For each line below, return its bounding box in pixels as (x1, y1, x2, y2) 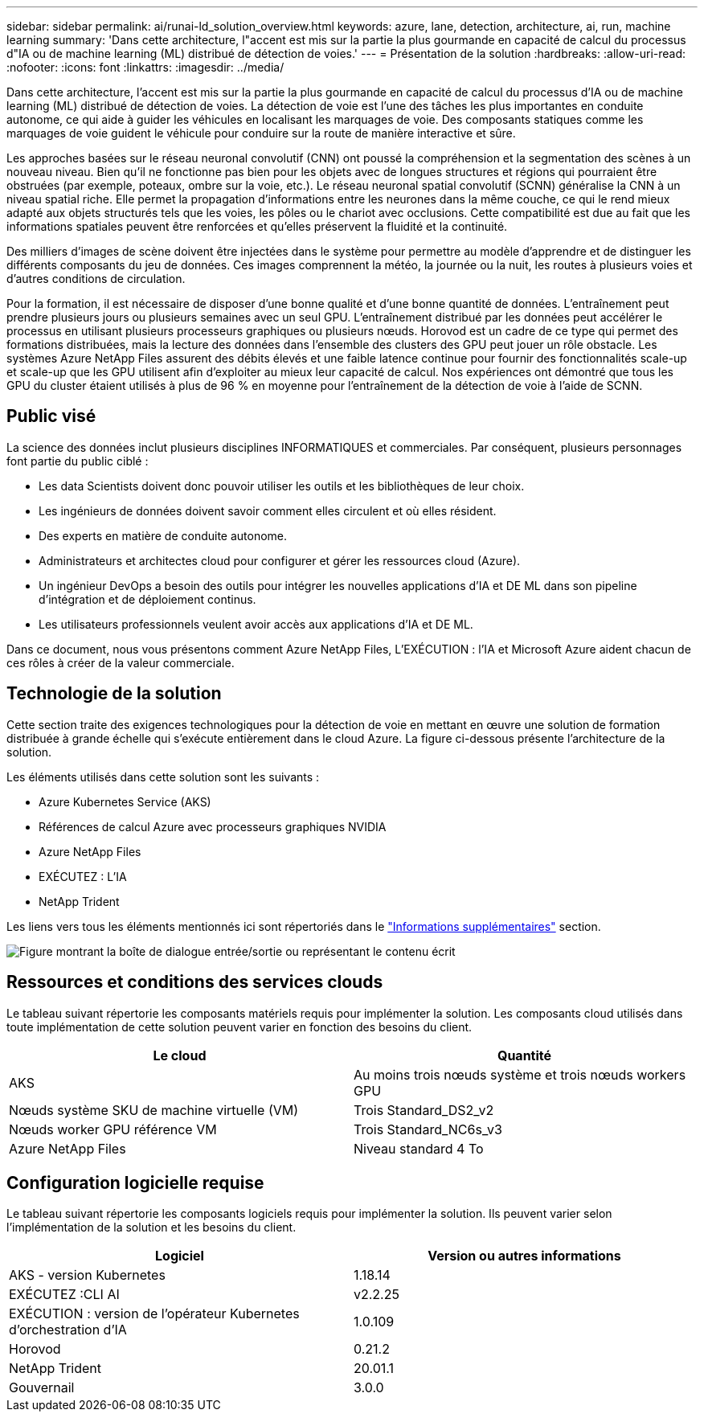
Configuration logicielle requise (6, 1172, 264, 1193)
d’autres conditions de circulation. (6, 272, 186, 285)
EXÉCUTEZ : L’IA (39, 869, 127, 883)
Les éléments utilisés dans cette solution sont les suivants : (6, 769, 320, 784)
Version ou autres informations (428, 1248, 621, 1264)
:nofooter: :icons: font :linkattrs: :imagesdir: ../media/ (6, 60, 284, 74)
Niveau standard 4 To (354, 1140, 484, 1157)
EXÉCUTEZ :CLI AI (9, 1286, 120, 1303)
